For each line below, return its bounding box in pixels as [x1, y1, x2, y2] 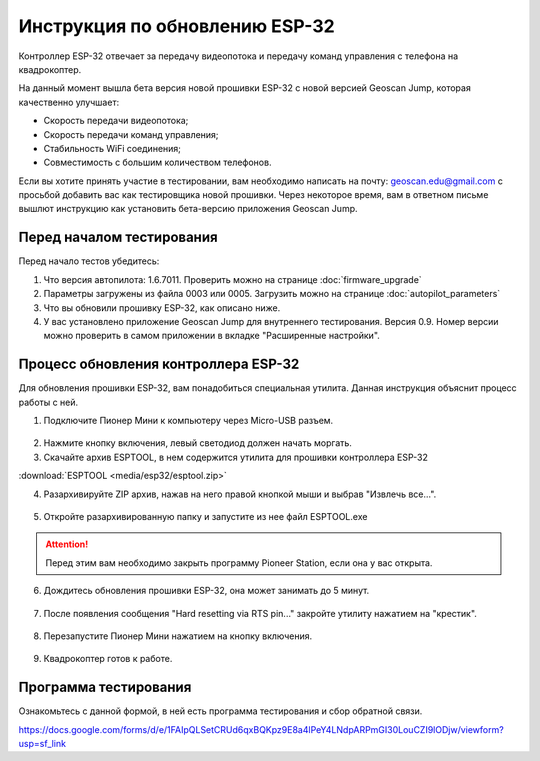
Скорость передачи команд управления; [43, 128, 219, 140]
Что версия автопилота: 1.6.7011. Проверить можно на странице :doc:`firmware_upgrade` [43, 273, 422, 285]
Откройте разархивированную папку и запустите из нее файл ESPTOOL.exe [43, 510, 368, 522]
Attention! [45, 538, 89, 550]
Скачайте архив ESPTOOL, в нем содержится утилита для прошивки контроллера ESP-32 [43, 451, 429, 463]
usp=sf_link [18, 737, 67, 749]
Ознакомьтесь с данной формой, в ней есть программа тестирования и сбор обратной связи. [18, 705, 423, 717]
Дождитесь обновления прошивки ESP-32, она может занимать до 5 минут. [43, 585, 370, 597]
